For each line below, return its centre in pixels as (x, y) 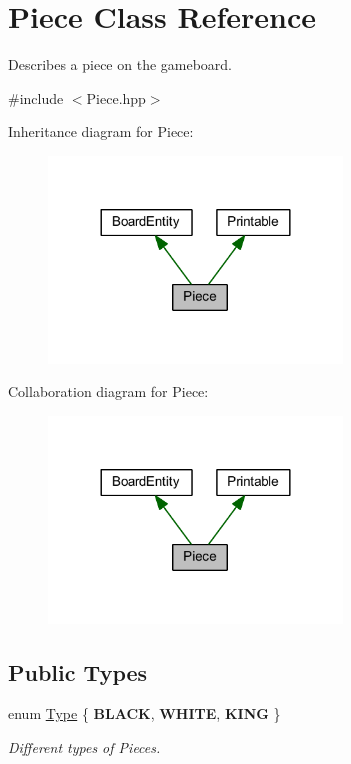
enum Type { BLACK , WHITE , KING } (144, 713)
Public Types (78, 671)
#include (36, 97)
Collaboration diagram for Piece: (108, 391)
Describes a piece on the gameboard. (120, 64)
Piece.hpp (116, 97)
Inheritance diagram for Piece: (101, 131)
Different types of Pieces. (84, 746)
